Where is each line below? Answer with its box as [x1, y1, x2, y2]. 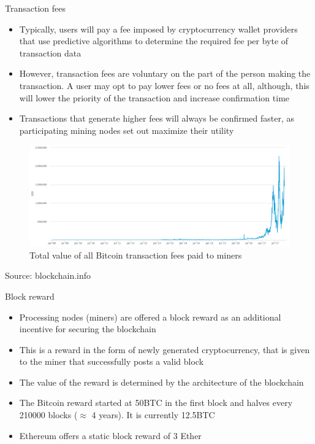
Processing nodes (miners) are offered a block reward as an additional [19, 310, 281, 323]
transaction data [19, 46, 82, 59]
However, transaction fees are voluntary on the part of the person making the [19, 67, 311, 80]
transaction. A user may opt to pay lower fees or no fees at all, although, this [19, 79, 309, 92]
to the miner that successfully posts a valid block [19, 355, 204, 368]
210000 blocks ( [19, 408, 78, 421]
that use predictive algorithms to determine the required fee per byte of [19, 34, 289, 47]
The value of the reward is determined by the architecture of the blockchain [19, 375, 304, 388]
